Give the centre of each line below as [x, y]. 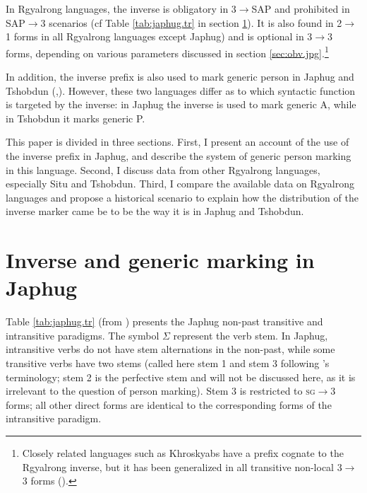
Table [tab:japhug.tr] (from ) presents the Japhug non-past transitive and [164, 321]
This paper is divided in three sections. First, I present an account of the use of [178, 142]
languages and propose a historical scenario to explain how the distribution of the [182, 197]
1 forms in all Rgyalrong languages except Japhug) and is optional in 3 [159, 36]
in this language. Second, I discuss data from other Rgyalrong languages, [163, 169]
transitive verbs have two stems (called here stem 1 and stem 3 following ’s [168, 363]
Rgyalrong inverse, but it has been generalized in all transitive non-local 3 [182, 466]
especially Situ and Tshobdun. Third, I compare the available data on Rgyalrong [180, 184]
